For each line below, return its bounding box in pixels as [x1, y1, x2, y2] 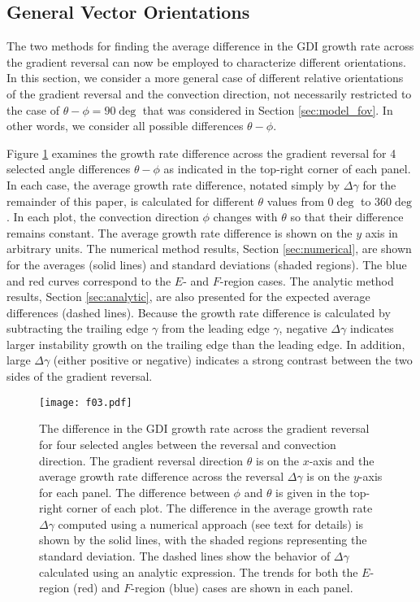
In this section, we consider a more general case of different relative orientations [6, 69, 404, 86]
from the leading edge [161, 320, 270, 337]
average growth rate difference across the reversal [39, 468, 284, 485]
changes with [213, 208, 278, 225]
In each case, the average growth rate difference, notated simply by [6, 176, 340, 193]
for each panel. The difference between [39, 483, 230, 500]
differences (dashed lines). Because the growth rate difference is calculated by [6, 303, 391, 321]
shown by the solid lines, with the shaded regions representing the [39, 531, 367, 548]
